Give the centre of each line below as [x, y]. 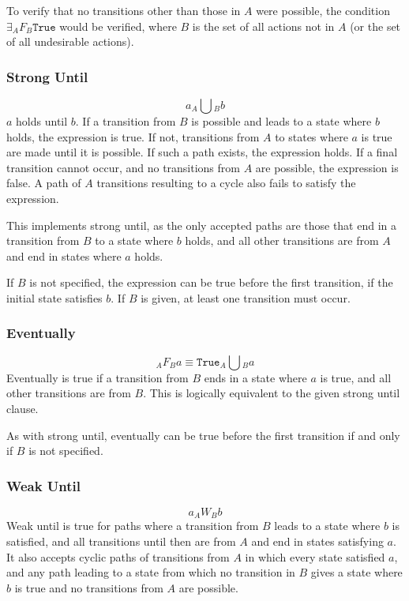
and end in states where [64, 255]
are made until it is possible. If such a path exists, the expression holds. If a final [202, 152]
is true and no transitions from [89, 587]
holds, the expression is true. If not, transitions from [133, 136]
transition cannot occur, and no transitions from [123, 167]
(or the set [375, 26]
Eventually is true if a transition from [98, 377]
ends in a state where [255, 377]
